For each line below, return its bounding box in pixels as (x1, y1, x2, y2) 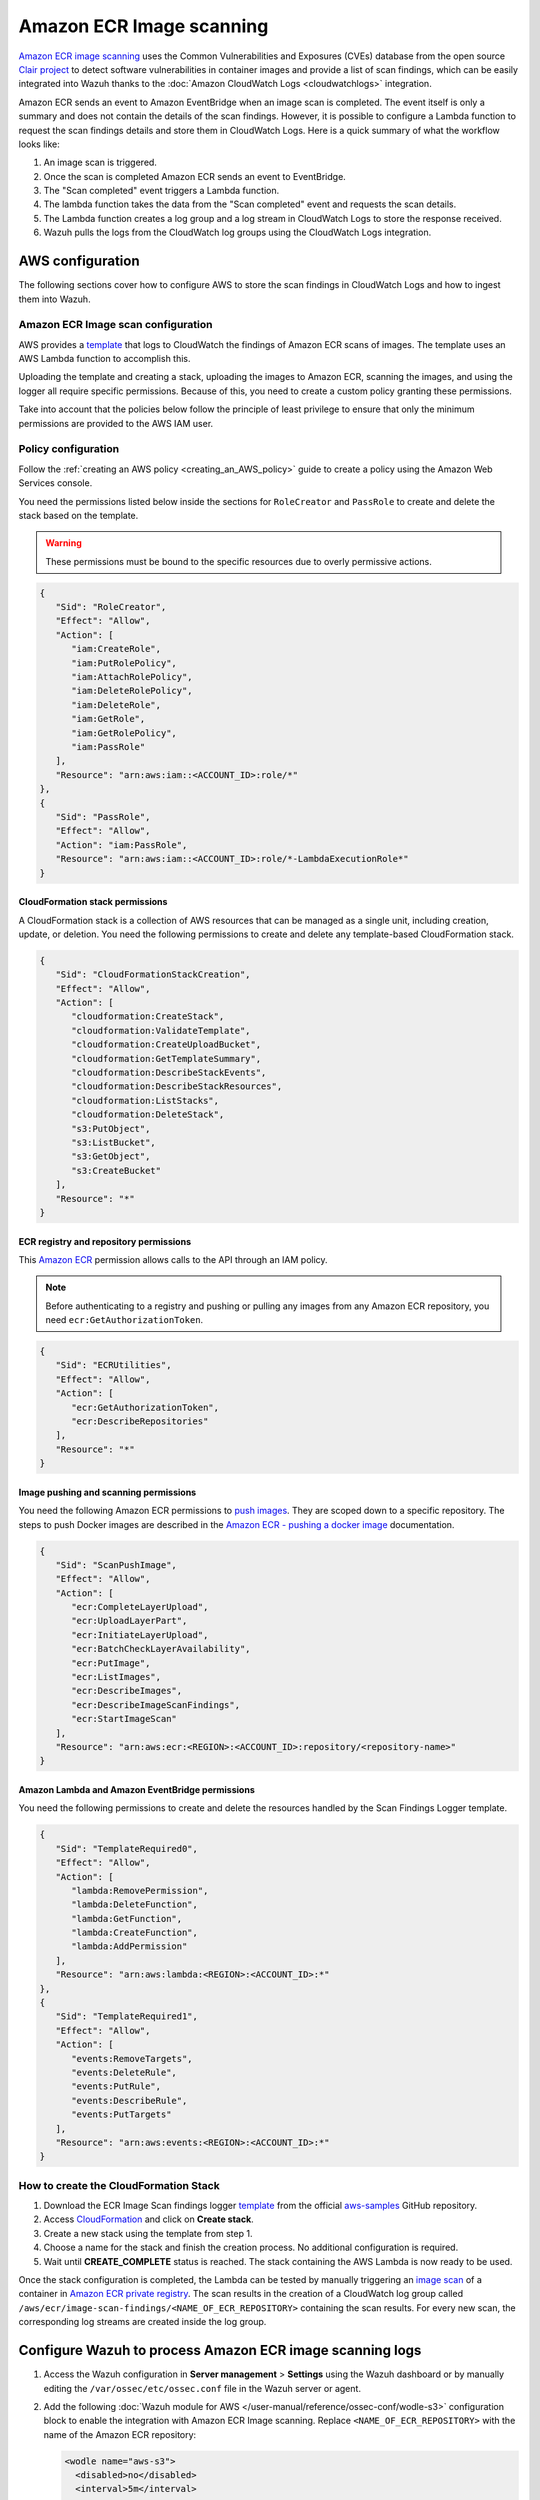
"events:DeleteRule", (71, 2067, 177, 2078)
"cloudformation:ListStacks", (71, 1095, 220, 1106)
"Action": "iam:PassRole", (55, 839, 188, 850)
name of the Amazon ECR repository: (43, 2428, 197, 2440)
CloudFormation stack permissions (18, 896, 168, 908)
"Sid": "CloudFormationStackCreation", (55, 969, 251, 980)
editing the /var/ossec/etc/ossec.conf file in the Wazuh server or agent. (43, 2382, 362, 2394)
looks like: (18, 138, 60, 150)
